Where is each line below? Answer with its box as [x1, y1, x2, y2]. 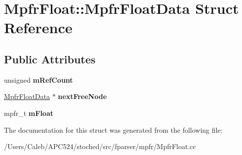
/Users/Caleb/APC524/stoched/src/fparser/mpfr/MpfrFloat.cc [4, 141, 196, 152]
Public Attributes [4, 51, 96, 66]
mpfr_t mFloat [4, 107, 53, 118]
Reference [4, 17, 73, 38]
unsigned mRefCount [4, 74, 73, 85]
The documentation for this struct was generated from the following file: [4, 124, 223, 135]
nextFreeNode [58, 91, 107, 102]
